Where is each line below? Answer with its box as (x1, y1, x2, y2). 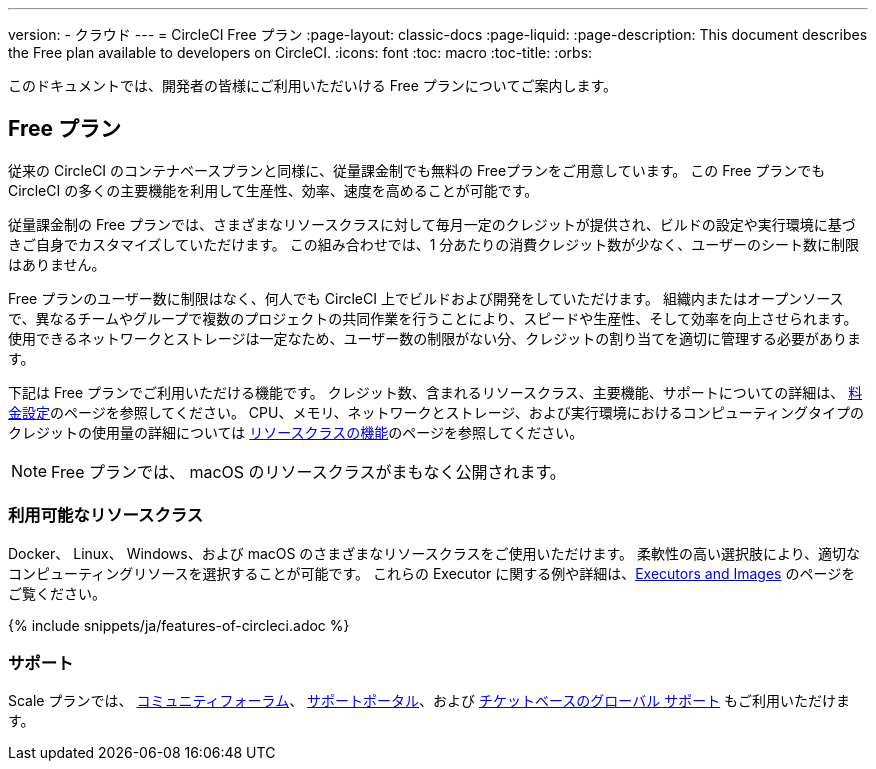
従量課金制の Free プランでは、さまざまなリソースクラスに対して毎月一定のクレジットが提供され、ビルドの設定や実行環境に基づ (8, 215, 856, 233)
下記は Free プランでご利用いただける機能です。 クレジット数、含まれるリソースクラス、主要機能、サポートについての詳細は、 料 (8, 383, 863, 401)
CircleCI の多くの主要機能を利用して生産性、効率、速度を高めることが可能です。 (8, 181, 539, 199)
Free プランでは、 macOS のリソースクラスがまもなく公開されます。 (51, 461, 566, 482)
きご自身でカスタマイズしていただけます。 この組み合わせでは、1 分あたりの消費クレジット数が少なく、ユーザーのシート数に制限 (8, 235, 860, 253)
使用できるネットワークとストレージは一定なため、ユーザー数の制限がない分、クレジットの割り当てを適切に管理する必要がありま (8, 329, 861, 347)
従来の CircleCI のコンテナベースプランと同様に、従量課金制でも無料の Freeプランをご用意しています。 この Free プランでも (8, 161, 826, 179)
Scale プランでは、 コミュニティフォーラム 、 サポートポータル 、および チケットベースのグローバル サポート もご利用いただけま (8, 692, 851, 710)
